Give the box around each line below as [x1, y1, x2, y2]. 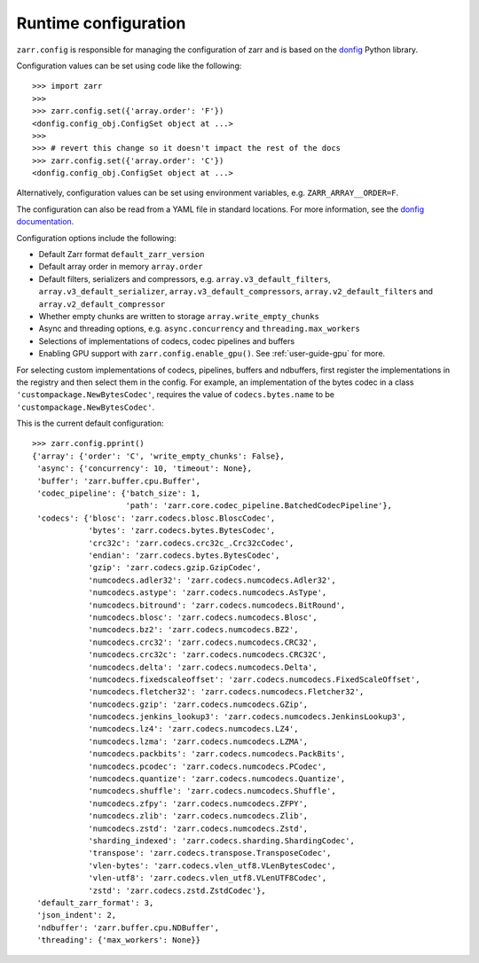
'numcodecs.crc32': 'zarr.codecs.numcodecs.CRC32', [88, 637, 318, 647]
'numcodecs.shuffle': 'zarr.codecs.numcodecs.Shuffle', [88, 786, 336, 796]
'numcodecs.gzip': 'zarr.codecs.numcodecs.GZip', [88, 699, 309, 709]
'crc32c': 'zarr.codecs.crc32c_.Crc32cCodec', [88, 537, 294, 548]
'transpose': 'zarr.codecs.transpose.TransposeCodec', [88, 848, 332, 858]
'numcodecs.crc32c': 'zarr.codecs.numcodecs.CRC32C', [88, 650, 327, 660]
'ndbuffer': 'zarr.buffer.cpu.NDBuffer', [36, 922, 220, 933]
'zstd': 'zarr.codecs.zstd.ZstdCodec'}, [88, 885, 266, 896]
